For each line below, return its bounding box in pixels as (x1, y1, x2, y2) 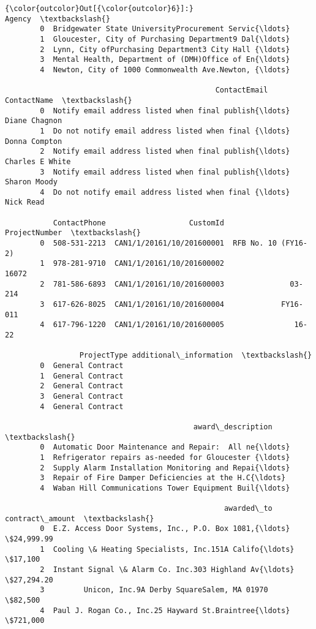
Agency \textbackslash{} (5, 14, 110, 23)
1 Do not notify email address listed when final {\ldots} (40, 126, 290, 135)
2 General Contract (40, 382, 124, 391)
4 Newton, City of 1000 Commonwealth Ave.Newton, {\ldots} (40, 65, 290, 74)
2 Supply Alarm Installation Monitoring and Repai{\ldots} (40, 463, 290, 472)
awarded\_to (224, 504, 273, 513)
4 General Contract (40, 402, 124, 411)
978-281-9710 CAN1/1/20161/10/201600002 (53, 259, 224, 268)
